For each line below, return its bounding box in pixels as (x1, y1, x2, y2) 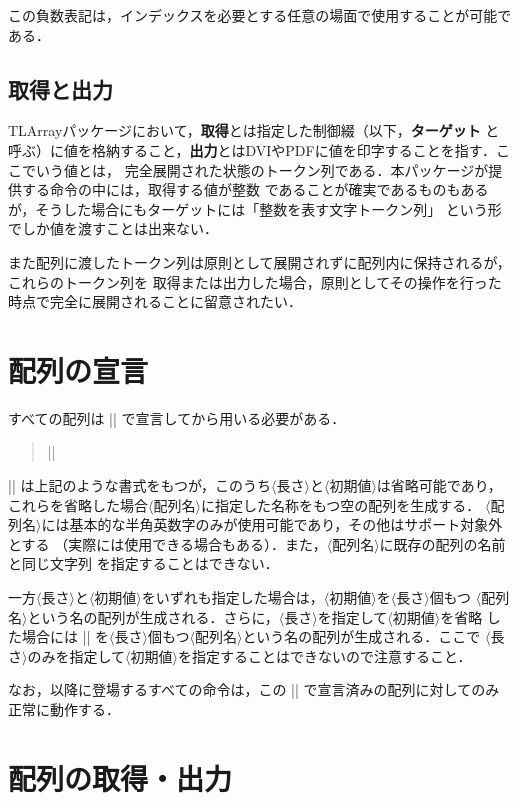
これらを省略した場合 (8, 494, 148, 515)
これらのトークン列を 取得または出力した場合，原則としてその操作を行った (8, 271, 502, 292)
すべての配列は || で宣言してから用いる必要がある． (8, 407, 346, 428)
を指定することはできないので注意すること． (177, 645, 472, 666)
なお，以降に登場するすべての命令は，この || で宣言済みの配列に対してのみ (8, 679, 500, 700)
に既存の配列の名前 (379, 533, 506, 554)
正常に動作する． (8, 698, 120, 719)
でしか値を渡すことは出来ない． (8, 218, 218, 239)
